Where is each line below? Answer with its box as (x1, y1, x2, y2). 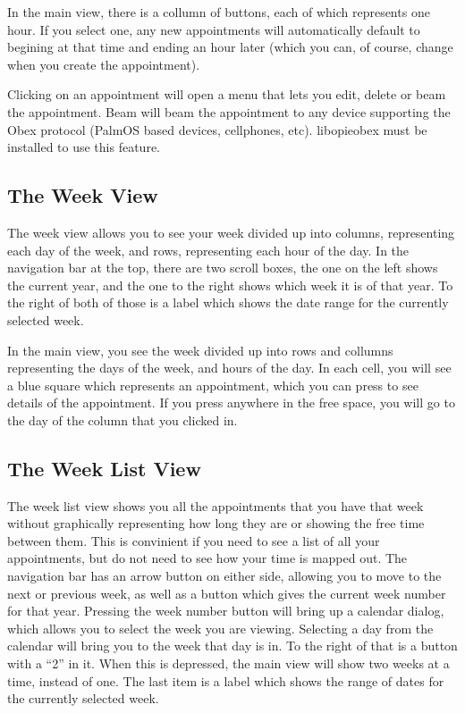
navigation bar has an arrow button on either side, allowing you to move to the (7, 566, 442, 585)
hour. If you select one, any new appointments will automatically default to (7, 20, 420, 38)
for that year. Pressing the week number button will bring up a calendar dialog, (7, 601, 444, 620)
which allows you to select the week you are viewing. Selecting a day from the (7, 618, 434, 637)
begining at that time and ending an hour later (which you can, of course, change (7, 38, 453, 56)
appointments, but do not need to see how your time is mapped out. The (7, 549, 408, 567)
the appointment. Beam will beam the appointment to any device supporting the (7, 102, 451, 121)
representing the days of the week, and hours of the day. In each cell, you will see (7, 358, 452, 377)
